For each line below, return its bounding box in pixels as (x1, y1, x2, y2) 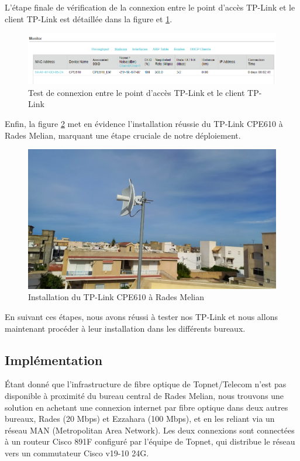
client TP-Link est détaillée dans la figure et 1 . (5, 12, 173, 25)
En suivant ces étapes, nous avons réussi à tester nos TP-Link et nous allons (5, 310, 278, 322)
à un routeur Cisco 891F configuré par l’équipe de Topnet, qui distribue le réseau (5, 435, 295, 448)
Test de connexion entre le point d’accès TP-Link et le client (28, 86, 245, 98)
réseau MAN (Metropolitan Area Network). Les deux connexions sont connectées (5, 424, 295, 436)
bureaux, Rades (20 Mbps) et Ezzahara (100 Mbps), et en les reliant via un (5, 412, 275, 425)
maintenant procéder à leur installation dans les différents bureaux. (5, 322, 246, 334)
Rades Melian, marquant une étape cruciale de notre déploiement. (5, 129, 241, 141)
